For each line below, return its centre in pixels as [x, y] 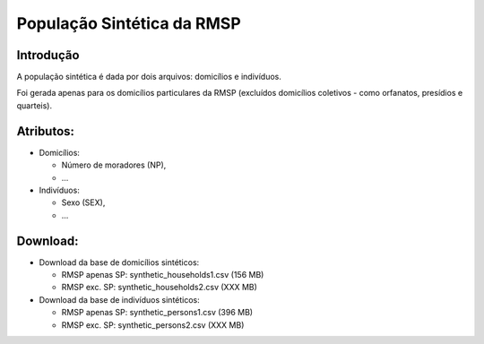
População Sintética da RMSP [129, 23]
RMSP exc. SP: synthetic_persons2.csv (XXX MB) [153, 325]
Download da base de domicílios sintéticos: [119, 262]
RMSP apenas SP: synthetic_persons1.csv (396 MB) [157, 313]
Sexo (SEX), [83, 202]
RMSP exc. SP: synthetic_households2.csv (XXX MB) [159, 288]
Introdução [48, 55]
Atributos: [46, 131]
